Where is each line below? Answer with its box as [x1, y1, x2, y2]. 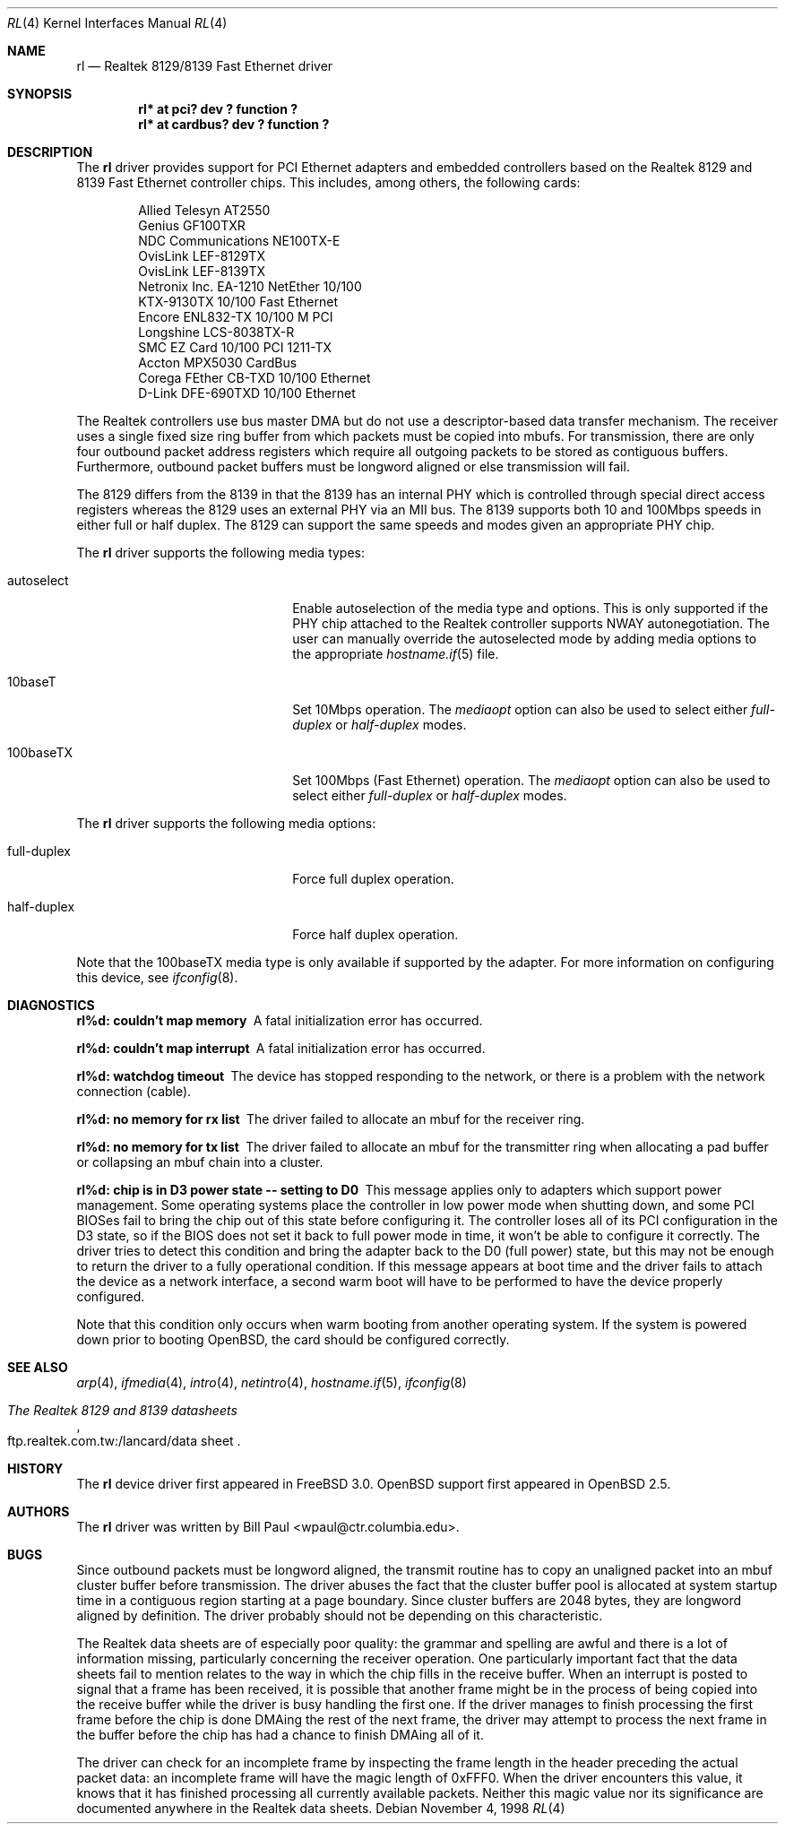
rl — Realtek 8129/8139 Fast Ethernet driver [76, 58, 333, 73]
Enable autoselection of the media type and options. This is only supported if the [292, 600, 769, 616]
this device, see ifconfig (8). [76, 970, 238, 985]
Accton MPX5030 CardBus [138, 355, 298, 370]
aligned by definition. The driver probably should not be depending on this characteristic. [76, 1608, 603, 1623]
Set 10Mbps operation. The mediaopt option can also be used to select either [292, 702, 748, 717]
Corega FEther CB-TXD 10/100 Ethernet [138, 370, 371, 385]
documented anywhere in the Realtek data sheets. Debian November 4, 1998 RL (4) [76, 1801, 565, 1816]
